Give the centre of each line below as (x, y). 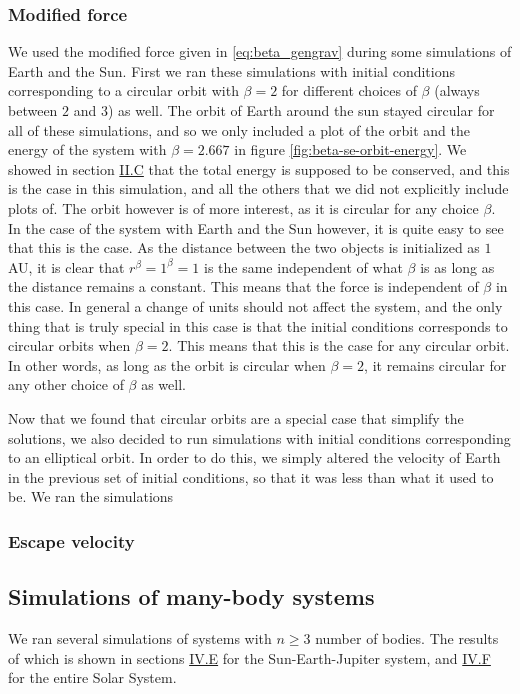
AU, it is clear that (66, 266)
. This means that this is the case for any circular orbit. (339, 345)
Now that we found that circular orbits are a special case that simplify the (236, 417)
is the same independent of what (303, 266)
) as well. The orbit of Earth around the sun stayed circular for (301, 110)
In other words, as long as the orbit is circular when (167, 364)
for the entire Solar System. (92, 677)
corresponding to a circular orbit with (123, 90)
